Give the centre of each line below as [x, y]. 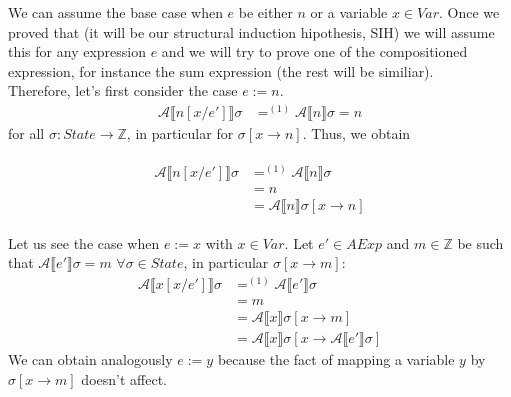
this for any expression [77, 51]
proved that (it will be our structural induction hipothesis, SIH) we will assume [251, 31]
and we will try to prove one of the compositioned [314, 51]
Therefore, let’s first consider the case [123, 90]
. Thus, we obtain [356, 133]
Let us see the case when [84, 242]
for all [26, 133]
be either [265, 12]
